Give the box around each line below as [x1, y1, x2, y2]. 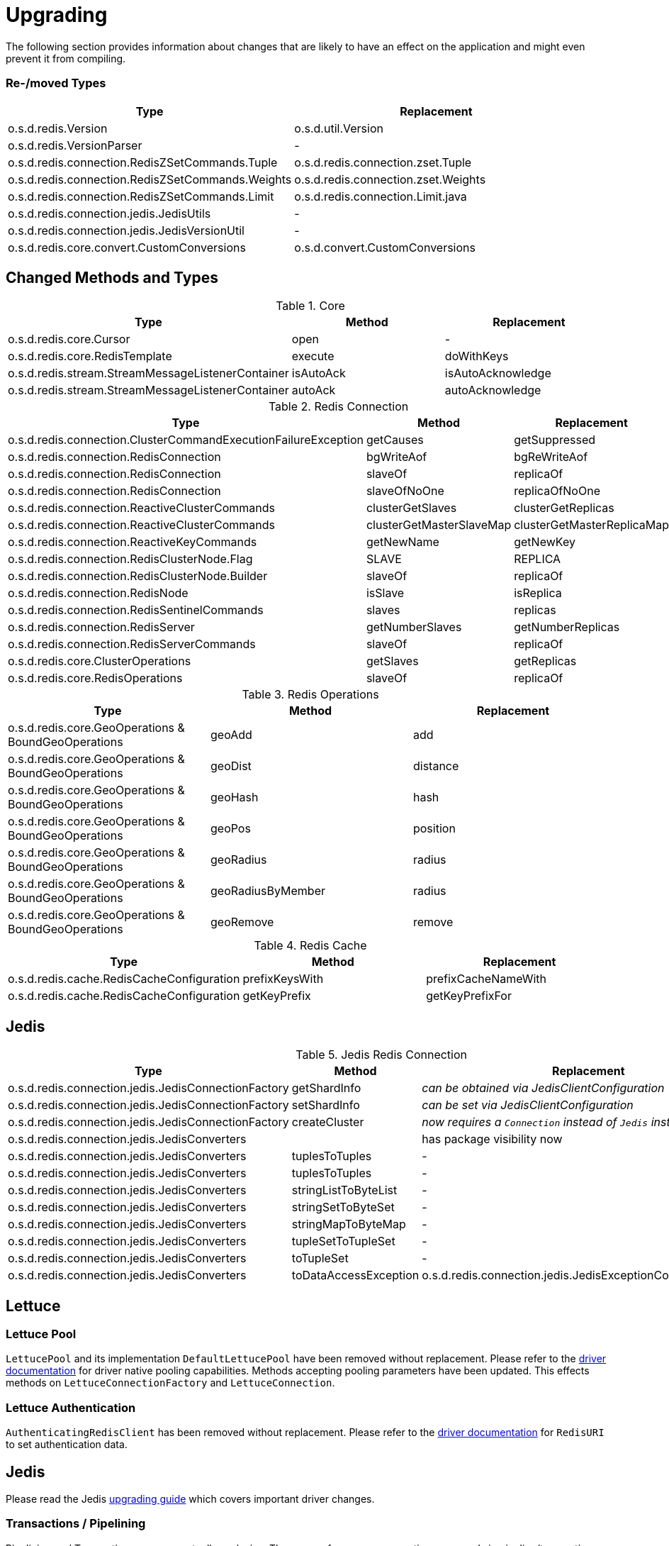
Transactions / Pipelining [6, 1516, 146, 1531]
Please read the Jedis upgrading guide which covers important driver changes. [6, 1493, 375, 1505]
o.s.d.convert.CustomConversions [294, 240, 476, 255]
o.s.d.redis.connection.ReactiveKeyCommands [8, 535, 257, 550]
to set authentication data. [6, 1438, 128, 1451]
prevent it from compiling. [6, 52, 126, 65]
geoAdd [210, 728, 252, 743]
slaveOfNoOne [366, 484, 444, 499]
